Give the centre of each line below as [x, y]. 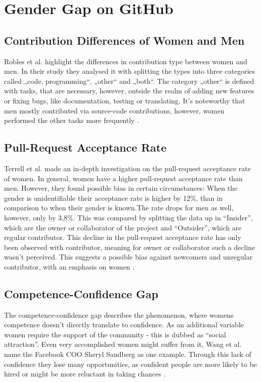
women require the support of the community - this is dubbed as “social [115, 334]
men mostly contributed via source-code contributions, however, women [114, 110]
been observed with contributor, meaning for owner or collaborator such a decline [130, 247]
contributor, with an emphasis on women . [69, 266]
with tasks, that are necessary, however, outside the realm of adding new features [129, 91]
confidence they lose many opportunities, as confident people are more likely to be [130, 364]
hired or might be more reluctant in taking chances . [85, 374]
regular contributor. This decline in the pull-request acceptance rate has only [123, 237]
